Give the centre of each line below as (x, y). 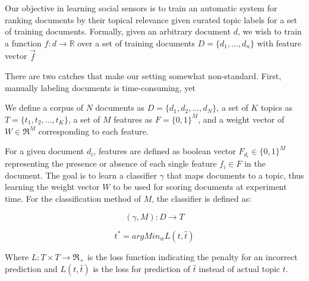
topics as (276, 107)
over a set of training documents (136, 43)
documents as (120, 107)
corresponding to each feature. (93, 131)
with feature (279, 43)
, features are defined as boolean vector (165, 151)
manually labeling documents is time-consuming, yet (100, 87)
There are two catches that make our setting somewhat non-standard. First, (143, 76)
